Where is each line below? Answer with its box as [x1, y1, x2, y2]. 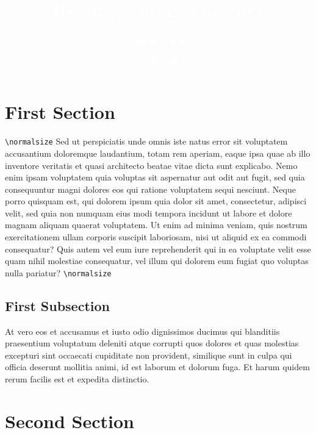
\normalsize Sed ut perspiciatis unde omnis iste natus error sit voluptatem [5, 135, 288, 148]
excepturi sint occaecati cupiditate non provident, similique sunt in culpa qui [5, 348, 292, 361]
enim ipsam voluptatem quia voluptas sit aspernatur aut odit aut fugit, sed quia [5, 171, 305, 184]
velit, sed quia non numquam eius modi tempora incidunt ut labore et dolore [5, 206, 292, 219]
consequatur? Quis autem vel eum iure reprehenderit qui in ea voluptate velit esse [5, 242, 311, 255]
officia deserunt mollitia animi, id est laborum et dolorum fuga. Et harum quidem [5, 360, 310, 373]
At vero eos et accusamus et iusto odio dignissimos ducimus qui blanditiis [5, 324, 280, 337]
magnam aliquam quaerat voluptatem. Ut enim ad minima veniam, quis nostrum [5, 218, 307, 231]
